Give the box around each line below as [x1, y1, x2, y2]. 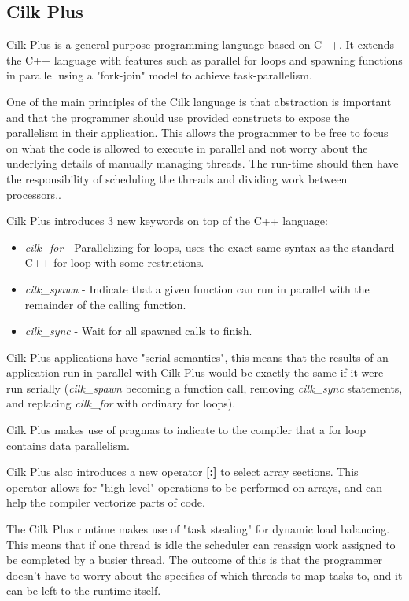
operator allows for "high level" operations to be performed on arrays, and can [6, 478, 383, 495]
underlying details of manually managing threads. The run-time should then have [6, 155, 399, 171]
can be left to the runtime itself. [6, 582, 161, 599]
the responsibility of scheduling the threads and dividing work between [6, 170, 348, 186]
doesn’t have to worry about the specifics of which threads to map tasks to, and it [6, 566, 403, 583]
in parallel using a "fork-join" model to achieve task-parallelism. [6, 67, 312, 83]
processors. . [6, 186, 61, 202]
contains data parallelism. [6, 437, 130, 453]
